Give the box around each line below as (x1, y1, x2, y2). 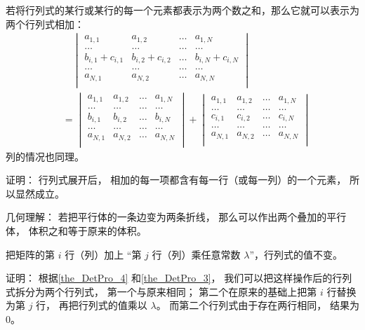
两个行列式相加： (6, 16, 84, 31)
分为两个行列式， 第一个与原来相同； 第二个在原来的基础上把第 (25, 284, 317, 298)
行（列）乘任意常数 (152, 247, 241, 261)
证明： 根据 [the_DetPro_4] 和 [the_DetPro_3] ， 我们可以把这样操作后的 (6, 270, 333, 285)
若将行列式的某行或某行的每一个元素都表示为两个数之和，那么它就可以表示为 (6, 3, 359, 17)
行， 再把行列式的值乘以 (36, 298, 147, 312)
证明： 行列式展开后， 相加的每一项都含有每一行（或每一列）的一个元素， (6, 172, 347, 187)
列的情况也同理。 (6, 149, 84, 163)
